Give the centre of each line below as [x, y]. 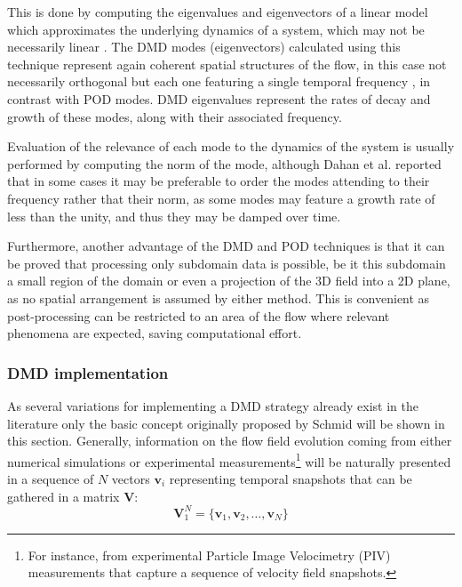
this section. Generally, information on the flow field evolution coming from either [230, 441]
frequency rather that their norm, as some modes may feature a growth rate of [221, 198]
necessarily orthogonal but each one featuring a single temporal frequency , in [219, 81]
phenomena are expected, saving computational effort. [155, 333]
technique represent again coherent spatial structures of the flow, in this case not [227, 64]
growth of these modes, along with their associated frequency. [175, 116]
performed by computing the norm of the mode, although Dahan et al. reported [224, 163]
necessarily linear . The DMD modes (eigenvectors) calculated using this [204, 47]
